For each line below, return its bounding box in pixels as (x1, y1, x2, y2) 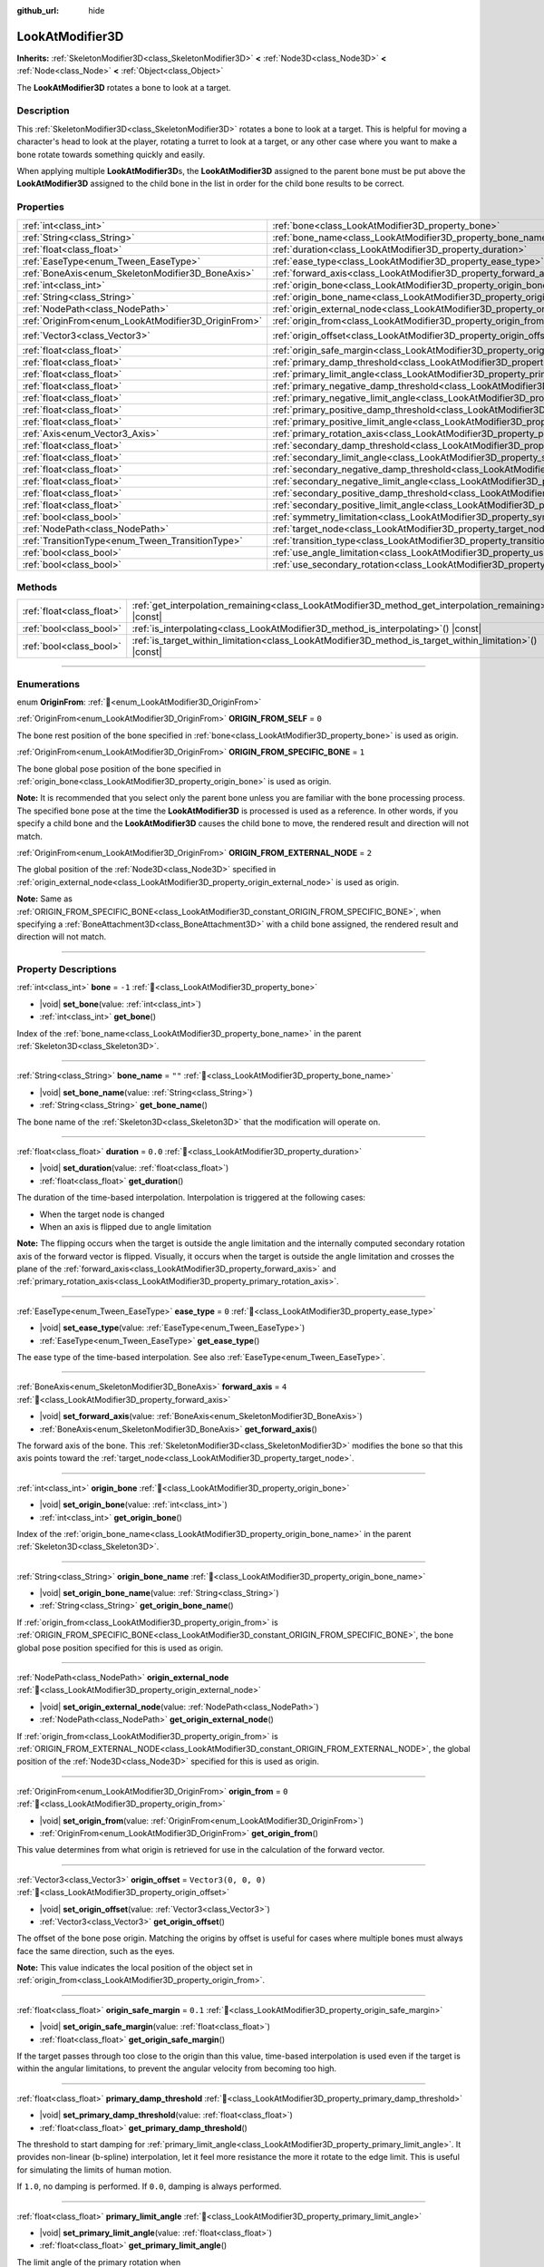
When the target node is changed (39, 1209, 165, 1220)
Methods (16, 580, 58, 593)
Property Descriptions (16, 963, 117, 976)
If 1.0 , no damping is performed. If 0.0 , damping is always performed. (16, 2181, 282, 2192)
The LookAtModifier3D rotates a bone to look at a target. (16, 82, 231, 92)
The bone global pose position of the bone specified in (16, 763, 222, 774)
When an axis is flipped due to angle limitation (39, 1221, 212, 1232)
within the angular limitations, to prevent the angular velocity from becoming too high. (16, 2063, 337, 2074)
